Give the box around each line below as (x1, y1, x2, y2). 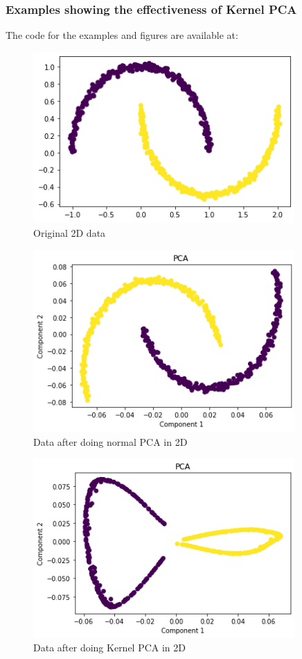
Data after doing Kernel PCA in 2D (33, 640, 186, 655)
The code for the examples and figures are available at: (6, 28, 238, 42)
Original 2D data (33, 226, 106, 240)
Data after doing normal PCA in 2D (33, 434, 188, 449)
